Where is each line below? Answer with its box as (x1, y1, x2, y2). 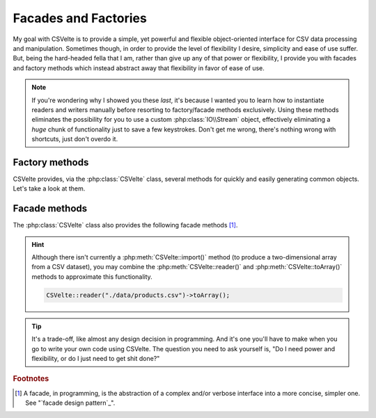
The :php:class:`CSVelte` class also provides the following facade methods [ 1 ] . (13, 221, 238, 230)
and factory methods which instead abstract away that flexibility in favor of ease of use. (13, 63, 265, 72)
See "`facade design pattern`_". (25, 399, 116, 407)
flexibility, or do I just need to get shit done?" (31, 354, 160, 362)
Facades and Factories (13, 10, 148, 26)
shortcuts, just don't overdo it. (31, 135, 118, 143)
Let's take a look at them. (13, 184, 86, 193)
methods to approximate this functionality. (31, 272, 152, 281)
